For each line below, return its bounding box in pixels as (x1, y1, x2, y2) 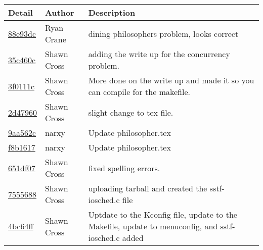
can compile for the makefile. (88, 86, 191, 97)
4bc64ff (8, 220, 33, 232)
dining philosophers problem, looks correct (88, 27, 239, 39)
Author (45, 7, 74, 18)
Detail (8, 7, 33, 18)
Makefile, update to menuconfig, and (88, 220, 218, 232)
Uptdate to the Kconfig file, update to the (88, 209, 237, 220)
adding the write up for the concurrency (88, 48, 230, 60)
